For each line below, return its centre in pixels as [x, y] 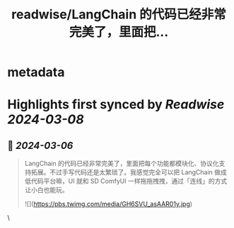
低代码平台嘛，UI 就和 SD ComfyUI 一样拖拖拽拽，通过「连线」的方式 [126, 181]
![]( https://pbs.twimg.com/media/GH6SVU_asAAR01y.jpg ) [109, 204]
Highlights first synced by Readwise [116, 105]
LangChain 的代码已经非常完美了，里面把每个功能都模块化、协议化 [122, 164]
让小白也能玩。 [46, 190]
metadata [36, 72]
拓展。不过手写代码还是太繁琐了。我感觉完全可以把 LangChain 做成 [129, 172]
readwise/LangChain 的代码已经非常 [119, 14]
